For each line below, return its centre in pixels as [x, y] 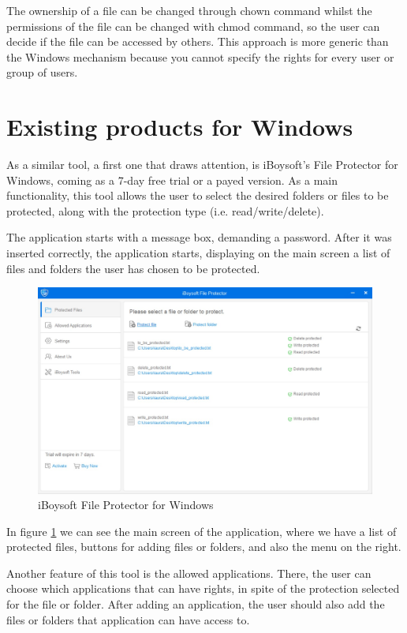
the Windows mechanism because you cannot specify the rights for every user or [200, 56]
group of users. [42, 72]
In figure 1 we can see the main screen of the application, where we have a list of [202, 531]
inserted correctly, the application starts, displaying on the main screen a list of [198, 253]
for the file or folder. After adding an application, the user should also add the [196, 604]
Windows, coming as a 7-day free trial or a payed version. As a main [172, 180]
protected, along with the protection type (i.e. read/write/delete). [165, 210]
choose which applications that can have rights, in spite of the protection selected [203, 588]
